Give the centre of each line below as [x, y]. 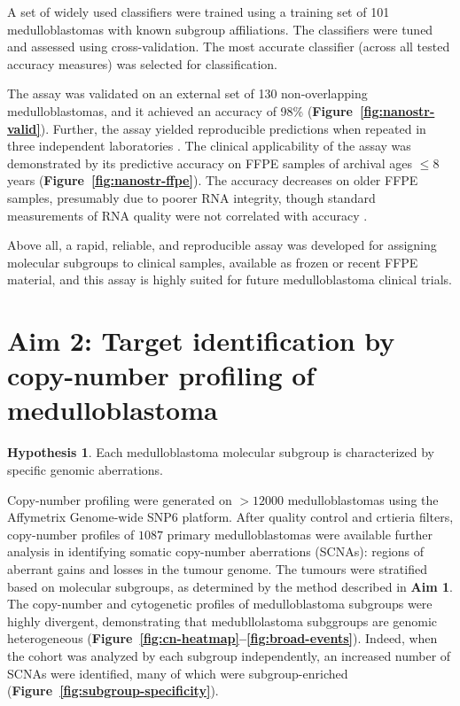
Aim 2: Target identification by [201, 341]
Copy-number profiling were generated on [120, 499]
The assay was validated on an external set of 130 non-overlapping [187, 93]
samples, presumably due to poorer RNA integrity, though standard [191, 197]
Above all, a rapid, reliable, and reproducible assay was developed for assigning [222, 245]
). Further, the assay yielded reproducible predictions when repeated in [233, 128]
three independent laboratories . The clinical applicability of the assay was [209, 146]
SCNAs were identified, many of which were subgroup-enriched [178, 673]
